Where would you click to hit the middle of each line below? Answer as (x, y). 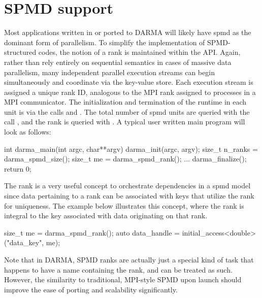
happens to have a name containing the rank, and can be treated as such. (118, 269)
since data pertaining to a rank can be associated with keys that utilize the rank (129, 196)
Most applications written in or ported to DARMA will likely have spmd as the (128, 32)
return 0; (18, 168)
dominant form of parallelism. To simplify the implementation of (105, 42)
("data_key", (24, 242)
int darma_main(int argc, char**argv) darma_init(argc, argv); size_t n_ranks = (131, 148)
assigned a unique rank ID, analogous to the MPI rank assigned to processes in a (130, 92)
